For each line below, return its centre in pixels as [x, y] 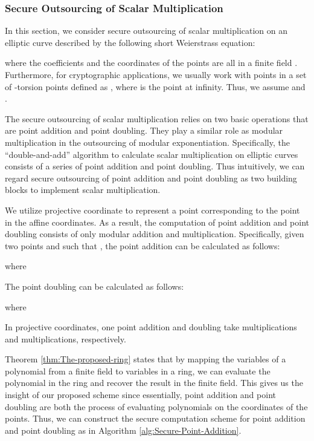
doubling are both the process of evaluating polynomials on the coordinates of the [156, 406]
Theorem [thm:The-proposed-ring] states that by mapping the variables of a [146, 359]
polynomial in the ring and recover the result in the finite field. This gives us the [154, 383]
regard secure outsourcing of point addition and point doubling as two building [151, 178]
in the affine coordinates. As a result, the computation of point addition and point [157, 222]
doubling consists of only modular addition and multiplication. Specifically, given [155, 234]
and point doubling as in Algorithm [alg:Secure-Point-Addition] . [123, 430]
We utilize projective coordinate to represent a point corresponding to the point [152, 210]
